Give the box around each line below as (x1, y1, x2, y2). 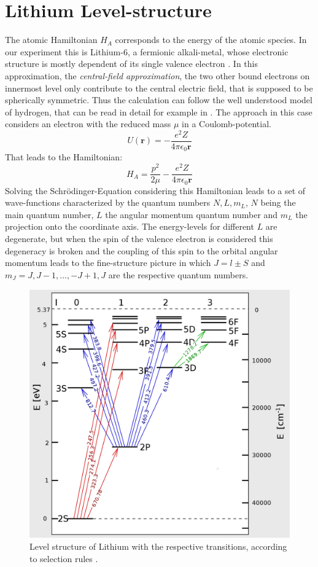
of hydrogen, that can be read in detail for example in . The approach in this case (5, 105, 312, 118)
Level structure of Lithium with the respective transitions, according (29, 540, 287, 553)
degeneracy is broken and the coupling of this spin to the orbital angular (5, 244, 278, 257)
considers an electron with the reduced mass (5, 117, 171, 130)
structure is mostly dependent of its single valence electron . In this (5, 57, 258, 70)
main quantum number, (5, 208, 94, 221)
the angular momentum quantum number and (105, 208, 278, 221)
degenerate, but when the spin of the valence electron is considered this (5, 232, 273, 245)
